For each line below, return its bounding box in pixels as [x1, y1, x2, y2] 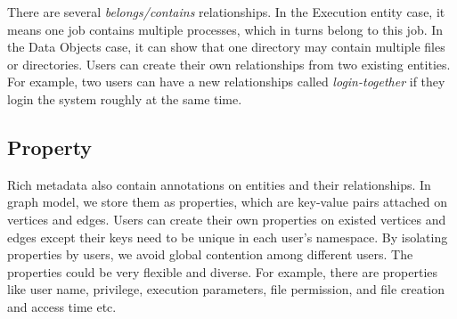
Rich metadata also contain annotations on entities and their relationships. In [7, 175, 431, 193]
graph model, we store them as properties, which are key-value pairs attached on [7, 192, 448, 211]
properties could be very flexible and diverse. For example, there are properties [7, 262, 438, 281]
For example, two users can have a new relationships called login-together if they [7, 72, 445, 91]
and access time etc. [7, 297, 117, 315]
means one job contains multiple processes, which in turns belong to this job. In [7, 20, 444, 38]
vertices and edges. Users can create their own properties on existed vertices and [7, 209, 446, 228]
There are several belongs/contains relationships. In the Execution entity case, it [7, 3, 445, 20]
